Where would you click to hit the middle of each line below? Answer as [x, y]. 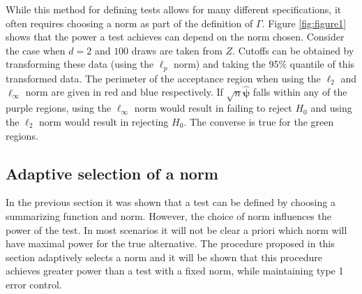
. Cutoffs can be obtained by [293, 50]
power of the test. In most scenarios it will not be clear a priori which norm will [176, 229]
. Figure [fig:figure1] [304, 23]
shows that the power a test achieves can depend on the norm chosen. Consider [175, 37]
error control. [34, 284]
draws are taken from [177, 50]
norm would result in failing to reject [213, 108]
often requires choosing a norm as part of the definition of [129, 23]
